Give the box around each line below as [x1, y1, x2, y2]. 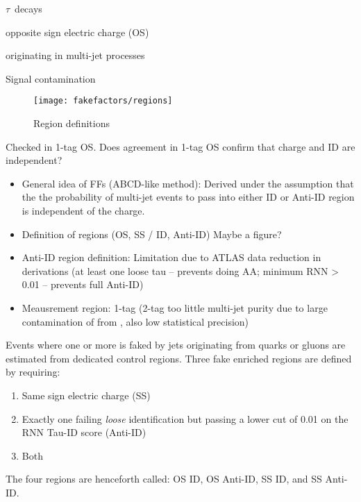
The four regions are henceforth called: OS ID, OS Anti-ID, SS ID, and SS [6, 471, 322, 486]
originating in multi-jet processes [6, 48, 145, 62]
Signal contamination [6, 71, 96, 85]
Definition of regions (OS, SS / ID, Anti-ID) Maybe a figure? [22, 226, 282, 241]
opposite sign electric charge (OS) [6, 24, 149, 39]
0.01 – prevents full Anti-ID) [22, 277, 144, 292]
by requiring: [6, 365, 60, 379]
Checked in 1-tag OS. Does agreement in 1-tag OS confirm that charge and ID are [6, 139, 355, 153]
